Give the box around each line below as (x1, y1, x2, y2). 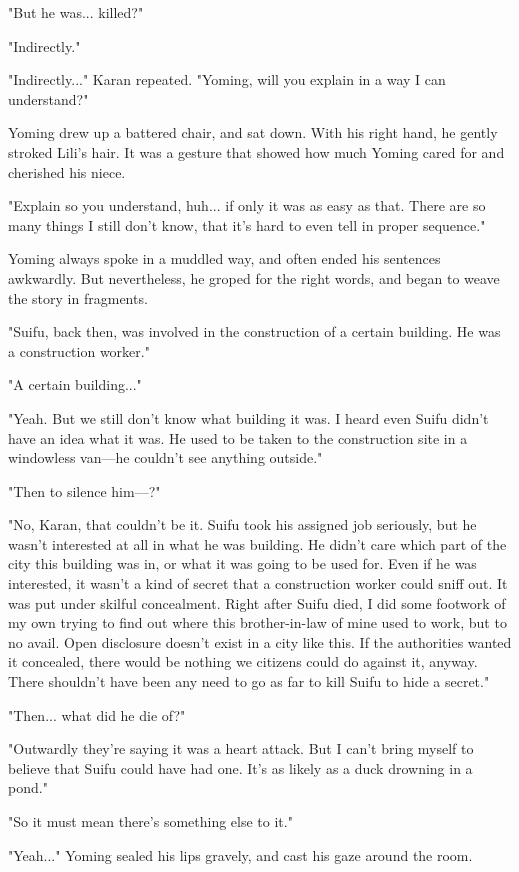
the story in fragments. (8, 287, 148, 308)
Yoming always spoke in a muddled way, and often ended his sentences (8, 248, 441, 269)
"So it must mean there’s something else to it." (8, 811, 293, 831)
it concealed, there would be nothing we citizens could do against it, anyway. (8, 651, 478, 672)
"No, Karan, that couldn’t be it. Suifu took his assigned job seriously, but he (8, 514, 477, 535)
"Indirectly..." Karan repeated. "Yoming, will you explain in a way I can (8, 69, 446, 90)
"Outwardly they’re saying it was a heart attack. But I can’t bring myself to (8, 738, 474, 759)
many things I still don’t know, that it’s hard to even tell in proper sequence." (8, 214, 486, 235)
